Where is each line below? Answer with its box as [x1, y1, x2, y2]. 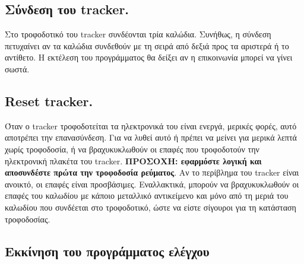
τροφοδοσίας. [5, 212, 50, 225]
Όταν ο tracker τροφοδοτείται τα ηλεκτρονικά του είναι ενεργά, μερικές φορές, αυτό [5, 119, 297, 132]
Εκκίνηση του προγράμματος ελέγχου [5, 241, 210, 260]
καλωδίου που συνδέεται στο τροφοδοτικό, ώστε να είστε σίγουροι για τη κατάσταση [5, 201, 296, 213]
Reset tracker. [5, 91, 93, 110]
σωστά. [5, 62, 30, 75]
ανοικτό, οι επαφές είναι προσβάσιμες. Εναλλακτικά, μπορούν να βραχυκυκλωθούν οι [5, 177, 299, 190]
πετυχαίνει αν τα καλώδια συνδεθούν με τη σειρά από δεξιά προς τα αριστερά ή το [5, 39, 289, 52]
